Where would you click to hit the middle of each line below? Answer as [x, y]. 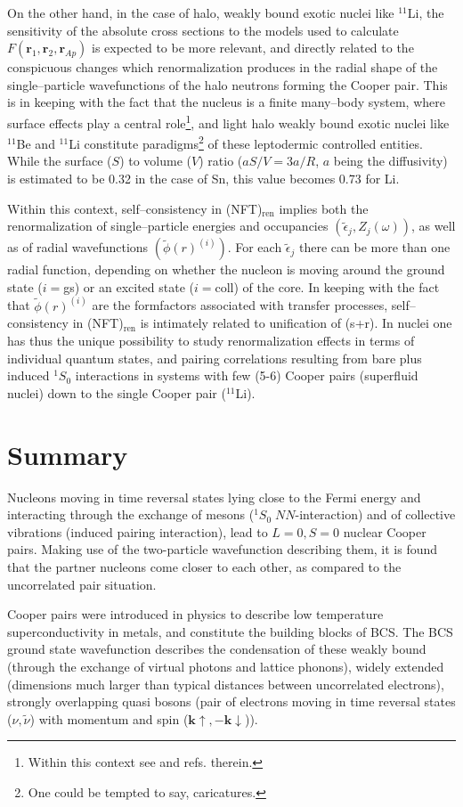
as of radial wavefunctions [78, 247]
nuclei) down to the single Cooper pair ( [117, 392]
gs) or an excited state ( [129, 286]
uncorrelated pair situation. [82, 584]
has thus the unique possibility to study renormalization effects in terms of [211, 341]
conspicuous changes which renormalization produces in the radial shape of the [223, 67]
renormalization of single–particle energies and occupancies [168, 226]
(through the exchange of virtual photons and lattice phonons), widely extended [226, 666]
